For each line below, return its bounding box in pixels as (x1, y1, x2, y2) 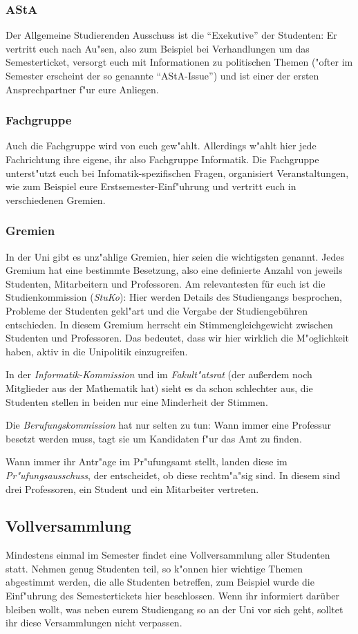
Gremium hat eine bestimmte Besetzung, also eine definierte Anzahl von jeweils (6, 263, 343, 277)
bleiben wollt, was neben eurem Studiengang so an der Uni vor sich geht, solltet (6, 602, 343, 616)
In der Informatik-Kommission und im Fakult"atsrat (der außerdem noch (6, 367, 312, 382)
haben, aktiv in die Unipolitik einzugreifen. (6, 344, 188, 358)
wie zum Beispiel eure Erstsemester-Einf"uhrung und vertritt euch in (6, 179, 296, 194)
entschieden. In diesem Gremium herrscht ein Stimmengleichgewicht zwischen (6, 317, 333, 331)
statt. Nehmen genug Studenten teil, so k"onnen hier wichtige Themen (6, 561, 303, 575)
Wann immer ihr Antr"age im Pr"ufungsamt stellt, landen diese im (6, 454, 288, 469)
